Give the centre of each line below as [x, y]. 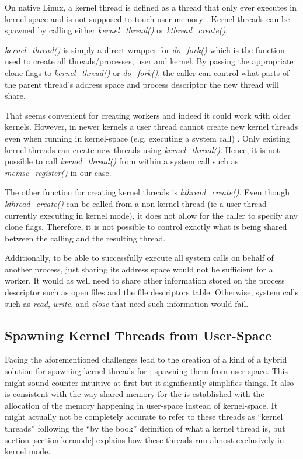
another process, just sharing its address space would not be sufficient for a [139, 269]
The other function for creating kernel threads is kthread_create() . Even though [147, 192]
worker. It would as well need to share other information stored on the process [145, 280]
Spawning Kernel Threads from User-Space [138, 335]
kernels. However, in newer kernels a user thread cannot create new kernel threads [151, 127]
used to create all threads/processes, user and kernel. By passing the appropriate [149, 61]
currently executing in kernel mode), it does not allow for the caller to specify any [151, 215]
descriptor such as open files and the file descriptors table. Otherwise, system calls [151, 292]
